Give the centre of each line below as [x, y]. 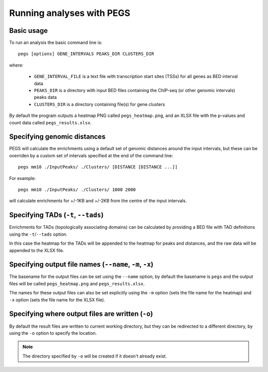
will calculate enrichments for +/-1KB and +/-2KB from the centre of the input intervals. [98, 201]
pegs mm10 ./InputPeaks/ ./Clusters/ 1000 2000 [77, 190]
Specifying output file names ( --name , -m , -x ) [81, 264]
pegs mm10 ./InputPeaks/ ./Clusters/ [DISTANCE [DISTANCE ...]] [98, 167]
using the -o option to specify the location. [53, 333]
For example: [23, 178]
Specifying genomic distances [57, 137]
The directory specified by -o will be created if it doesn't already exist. [95, 356]
